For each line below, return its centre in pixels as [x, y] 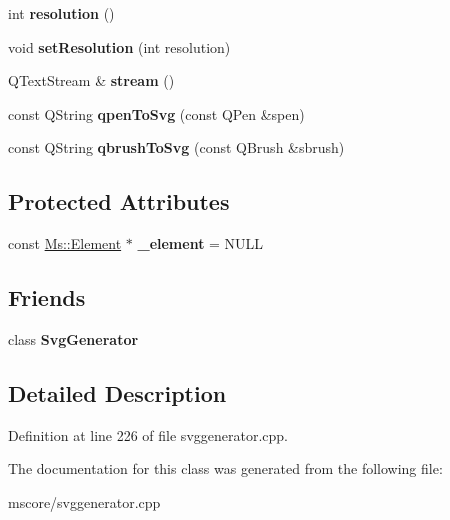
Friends [47, 297]
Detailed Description [117, 392]
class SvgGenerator [73, 338]
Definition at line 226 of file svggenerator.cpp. [148, 434]
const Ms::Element [65, 243]
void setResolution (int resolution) [119, 46]
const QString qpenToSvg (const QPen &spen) [156, 113]
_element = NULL [200, 243]
